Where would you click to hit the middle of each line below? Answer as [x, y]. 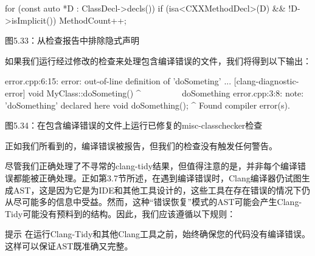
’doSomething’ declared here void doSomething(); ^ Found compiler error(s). [147, 105]
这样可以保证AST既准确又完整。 [69, 245]
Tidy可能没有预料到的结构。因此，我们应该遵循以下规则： [120, 213]
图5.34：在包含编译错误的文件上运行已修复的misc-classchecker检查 [134, 125]
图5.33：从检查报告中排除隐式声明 [72, 40]
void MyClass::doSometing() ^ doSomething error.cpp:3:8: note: [166, 93]
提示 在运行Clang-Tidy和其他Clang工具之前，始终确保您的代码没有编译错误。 [158, 234]
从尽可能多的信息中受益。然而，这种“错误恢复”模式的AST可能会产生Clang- [154, 202]
